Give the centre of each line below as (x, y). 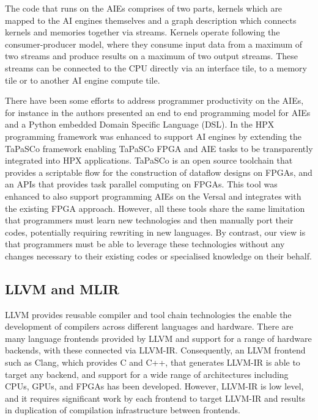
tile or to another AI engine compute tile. (83, 80)
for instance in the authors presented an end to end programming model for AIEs (158, 112)
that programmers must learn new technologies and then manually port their (149, 220)
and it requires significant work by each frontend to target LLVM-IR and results (155, 398)
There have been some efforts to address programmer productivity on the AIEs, (154, 100)
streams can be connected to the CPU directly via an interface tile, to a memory (156, 67)
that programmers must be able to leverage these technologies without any (145, 244)
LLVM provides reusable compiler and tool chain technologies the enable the (148, 314)
